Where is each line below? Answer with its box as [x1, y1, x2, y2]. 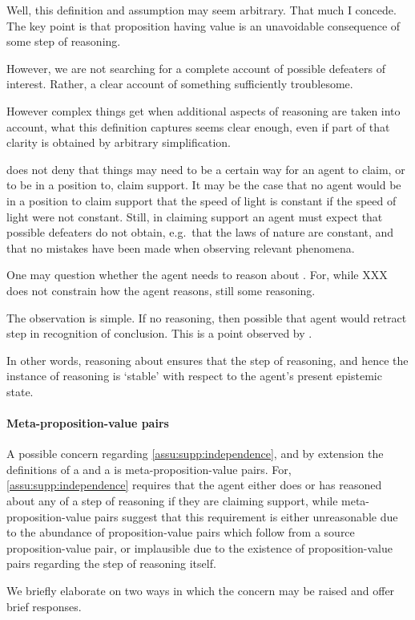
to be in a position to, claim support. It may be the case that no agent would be [6, 176, 401, 193]
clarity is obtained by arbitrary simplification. [6, 134, 231, 151]
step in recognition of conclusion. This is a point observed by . [6, 325, 312, 342]
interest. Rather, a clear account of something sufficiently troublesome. [6, 75, 353, 92]
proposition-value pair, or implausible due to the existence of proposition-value [6, 539, 393, 556]
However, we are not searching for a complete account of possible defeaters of [6, 59, 385, 76]
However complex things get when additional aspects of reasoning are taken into [6, 102, 401, 119]
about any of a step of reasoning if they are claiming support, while [6, 492, 338, 509]
